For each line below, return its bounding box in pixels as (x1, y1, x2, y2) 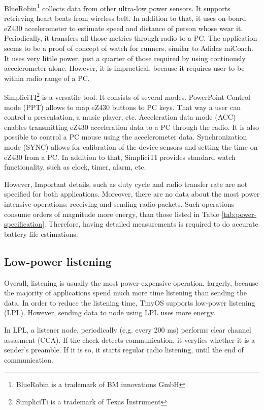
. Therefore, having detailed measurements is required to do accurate (44, 218, 258, 229)
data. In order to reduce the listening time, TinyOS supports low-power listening (4, 297, 255, 308)
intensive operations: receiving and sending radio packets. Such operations (4, 199, 235, 209)
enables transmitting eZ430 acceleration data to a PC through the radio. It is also (4, 121, 259, 132)
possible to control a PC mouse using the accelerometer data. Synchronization (4, 131, 247, 142)
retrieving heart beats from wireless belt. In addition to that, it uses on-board (4, 13, 246, 23)
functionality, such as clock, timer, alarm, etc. (4, 161, 146, 172)
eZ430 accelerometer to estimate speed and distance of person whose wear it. (4, 22, 243, 33)
